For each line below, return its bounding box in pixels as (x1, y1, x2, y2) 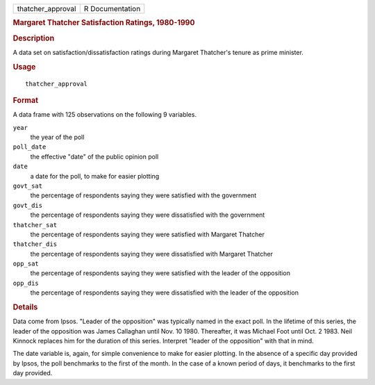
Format (12, 95, 38, 105)
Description (12, 33, 55, 43)
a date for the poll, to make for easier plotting (30, 172, 160, 180)
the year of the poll (30, 133, 85, 142)
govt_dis (12, 202, 43, 209)
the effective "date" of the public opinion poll (30, 152, 159, 161)
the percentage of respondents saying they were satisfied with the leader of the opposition (30, 269, 291, 277)
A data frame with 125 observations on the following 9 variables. (12, 110, 197, 119)
